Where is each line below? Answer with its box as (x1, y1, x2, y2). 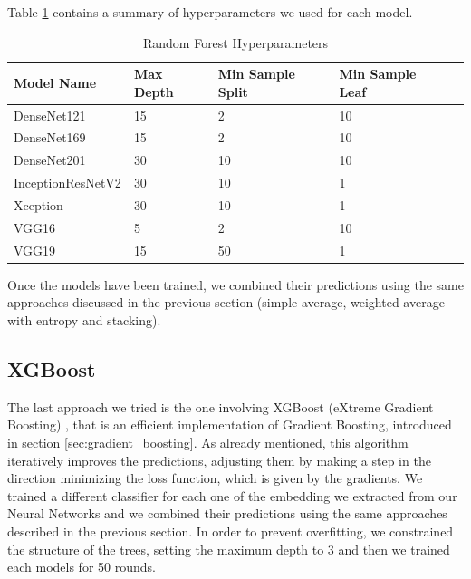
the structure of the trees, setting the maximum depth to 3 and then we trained (7, 539, 450, 558)
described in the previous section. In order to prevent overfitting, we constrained (7, 521, 454, 540)
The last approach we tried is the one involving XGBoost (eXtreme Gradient (7, 397, 434, 416)
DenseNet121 (14, 105, 86, 124)
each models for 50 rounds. (7, 557, 156, 576)
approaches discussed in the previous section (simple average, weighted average (7, 293, 445, 312)
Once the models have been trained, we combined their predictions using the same (7, 275, 464, 294)
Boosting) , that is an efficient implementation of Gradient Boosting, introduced (7, 415, 452, 434)
